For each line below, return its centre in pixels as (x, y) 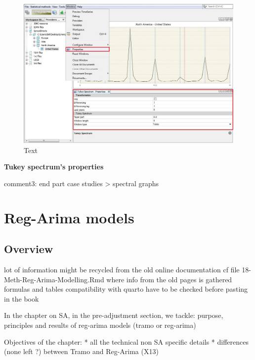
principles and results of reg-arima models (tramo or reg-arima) (100, 325)
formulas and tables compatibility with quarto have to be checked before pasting (126, 289)
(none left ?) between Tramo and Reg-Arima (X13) (81, 351)
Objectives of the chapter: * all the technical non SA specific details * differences (127, 341)
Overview (29, 249)
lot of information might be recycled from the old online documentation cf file (122, 270)
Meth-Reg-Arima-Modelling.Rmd (54, 279)
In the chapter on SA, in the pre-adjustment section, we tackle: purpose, (114, 315)
